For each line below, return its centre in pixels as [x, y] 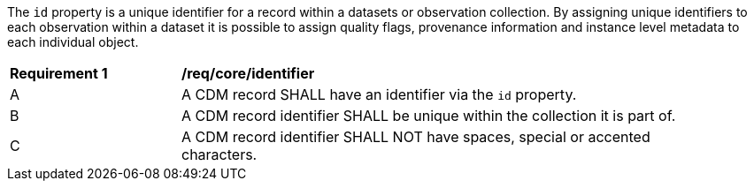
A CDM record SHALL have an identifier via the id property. [379, 94]
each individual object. [73, 42]
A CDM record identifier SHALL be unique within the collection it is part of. [429, 116]
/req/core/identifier [248, 73]
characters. [219, 154]
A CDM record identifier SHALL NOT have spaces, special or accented [416, 137]
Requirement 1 [59, 73]
